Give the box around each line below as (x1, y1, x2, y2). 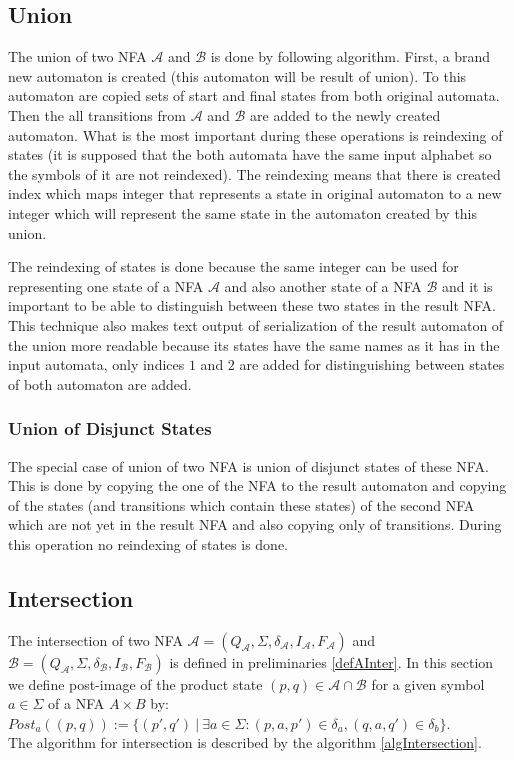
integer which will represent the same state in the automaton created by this (8, 202, 478, 223)
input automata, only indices (8, 354, 185, 375)
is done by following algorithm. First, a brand (210, 46, 491, 67)
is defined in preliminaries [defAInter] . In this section (169, 651, 494, 672)
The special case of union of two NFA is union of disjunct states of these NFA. (8, 455, 489, 476)
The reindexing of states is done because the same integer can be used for (8, 256, 459, 277)
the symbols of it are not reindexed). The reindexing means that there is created (8, 163, 501, 184)
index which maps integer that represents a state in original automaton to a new (8, 183, 502, 204)
